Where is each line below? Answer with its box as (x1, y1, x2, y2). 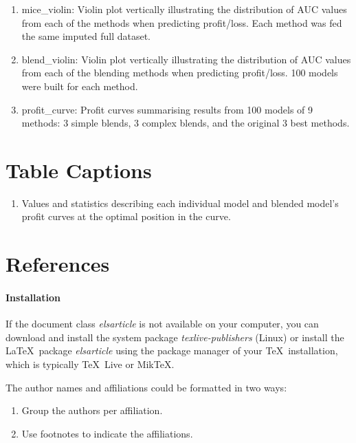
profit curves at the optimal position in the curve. (21, 209, 231, 224)
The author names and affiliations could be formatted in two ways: (5, 380, 287, 394)
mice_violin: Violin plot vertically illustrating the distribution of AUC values (21, 2, 347, 16)
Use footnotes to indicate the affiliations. (21, 426, 193, 440)
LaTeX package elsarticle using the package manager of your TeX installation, (5, 343, 338, 358)
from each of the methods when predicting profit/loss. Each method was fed (21, 15, 342, 30)
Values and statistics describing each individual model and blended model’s (21, 195, 339, 210)
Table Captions (5, 155, 152, 184)
